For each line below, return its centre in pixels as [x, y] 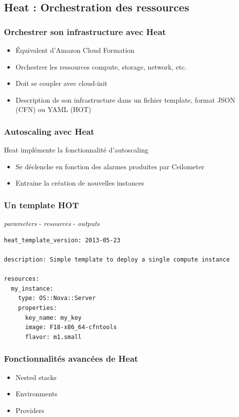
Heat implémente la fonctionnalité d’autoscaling [76, 150]
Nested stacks [36, 377]
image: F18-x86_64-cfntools [71, 327]
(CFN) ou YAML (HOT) [53, 109]
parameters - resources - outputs [52, 223]
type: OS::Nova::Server [57, 298]
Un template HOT [41, 205]
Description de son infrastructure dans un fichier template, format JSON [125, 99]
